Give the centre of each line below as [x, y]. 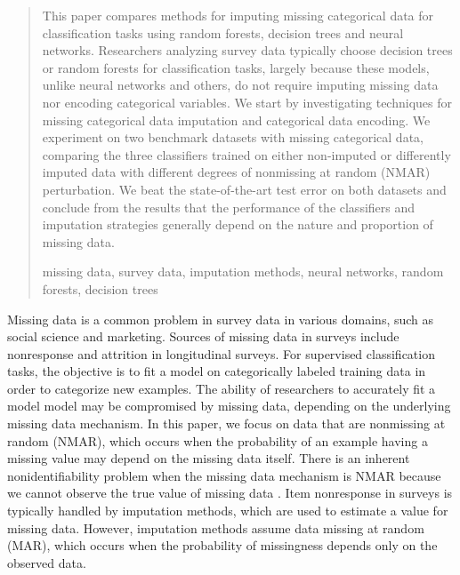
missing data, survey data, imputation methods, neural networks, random [243, 272]
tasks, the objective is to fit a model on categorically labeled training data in [217, 371]
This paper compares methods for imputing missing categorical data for [238, 15]
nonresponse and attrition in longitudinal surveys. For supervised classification [221, 353]
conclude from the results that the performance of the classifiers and [229, 207]
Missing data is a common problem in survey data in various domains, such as [221, 319]
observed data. [47, 562]
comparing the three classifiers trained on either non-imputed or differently [246, 154]
